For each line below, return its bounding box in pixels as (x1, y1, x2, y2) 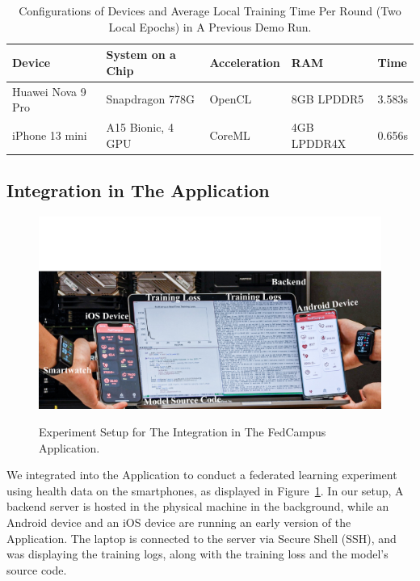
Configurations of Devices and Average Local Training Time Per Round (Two (19, 2, 401, 19)
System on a (106, 46, 176, 63)
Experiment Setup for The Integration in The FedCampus (39, 423, 326, 440)
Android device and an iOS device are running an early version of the (6, 514, 351, 531)
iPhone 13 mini (12, 126, 87, 143)
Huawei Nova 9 (12, 82, 86, 99)
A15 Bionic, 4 (106, 119, 174, 136)
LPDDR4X (291, 134, 346, 151)
